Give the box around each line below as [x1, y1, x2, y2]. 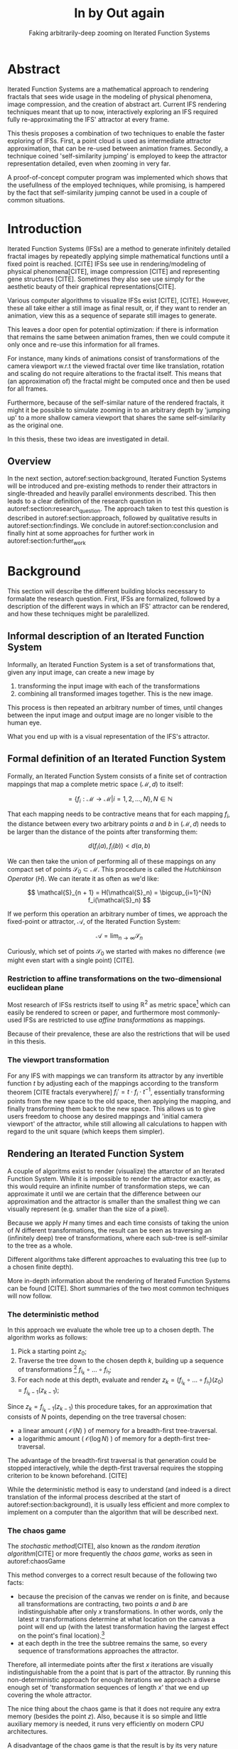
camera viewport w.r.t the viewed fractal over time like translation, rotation [7, 362, 225, 370]
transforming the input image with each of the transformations [17, 681, 200, 690]
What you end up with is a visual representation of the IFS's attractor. [7, 732, 210, 740]
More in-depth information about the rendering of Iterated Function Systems [7, 1276, 231, 1285]
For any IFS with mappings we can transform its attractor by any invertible [7, 1071, 224, 1080]
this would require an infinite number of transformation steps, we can [7, 1182, 210, 1190]
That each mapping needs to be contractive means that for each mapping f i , [7, 810, 231, 820]
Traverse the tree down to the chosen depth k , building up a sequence [17, 1356, 224, 1365]
